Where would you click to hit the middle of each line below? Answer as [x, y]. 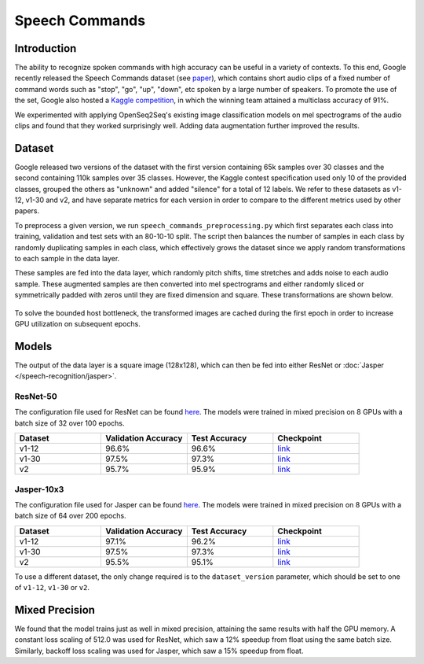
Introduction [46, 48]
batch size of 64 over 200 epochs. [70, 516]
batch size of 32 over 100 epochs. [69, 423]
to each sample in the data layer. [67, 259]
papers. [27, 211]
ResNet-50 [36, 397]
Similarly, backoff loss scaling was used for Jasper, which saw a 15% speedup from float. [159, 651]
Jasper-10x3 [39, 489]
